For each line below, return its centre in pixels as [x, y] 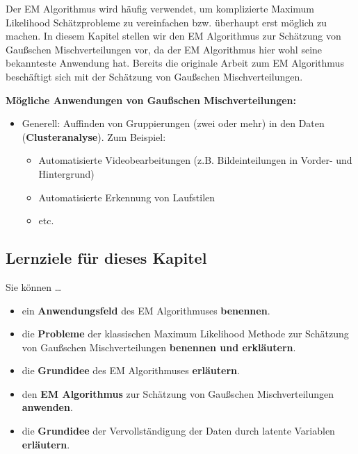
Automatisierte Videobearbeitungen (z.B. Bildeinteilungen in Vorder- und [195, 160]
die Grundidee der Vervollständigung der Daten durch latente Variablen [178, 431]
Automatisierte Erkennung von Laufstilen [127, 197]
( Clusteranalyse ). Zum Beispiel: [94, 136]
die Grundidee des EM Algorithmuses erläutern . [131, 370]
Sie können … [34, 286]
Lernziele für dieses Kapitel [106, 258]
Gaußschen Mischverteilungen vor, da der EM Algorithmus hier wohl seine [164, 49]
